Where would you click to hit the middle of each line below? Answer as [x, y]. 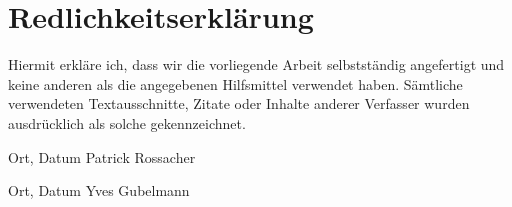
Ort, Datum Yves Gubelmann [99, 190]
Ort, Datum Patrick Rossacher [102, 156]
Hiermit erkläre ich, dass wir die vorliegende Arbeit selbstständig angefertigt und [256, 64]
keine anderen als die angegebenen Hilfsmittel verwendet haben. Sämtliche [235, 83]
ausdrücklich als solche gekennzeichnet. [127, 122]
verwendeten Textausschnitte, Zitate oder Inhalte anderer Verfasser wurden [239, 103]
